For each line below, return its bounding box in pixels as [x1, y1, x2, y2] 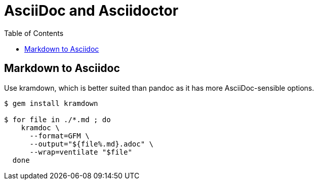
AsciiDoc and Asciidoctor [4, 2, 179, 19]
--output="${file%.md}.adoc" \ [29, 139, 154, 148]
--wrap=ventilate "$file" [29, 148, 132, 156]
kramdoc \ [21, 123, 60, 132]
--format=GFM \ [29, 131, 90, 140]
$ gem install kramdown [4, 99, 98, 107]
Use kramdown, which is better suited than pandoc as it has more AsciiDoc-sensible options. [4, 83, 314, 92]
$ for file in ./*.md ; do [4, 115, 111, 124]
